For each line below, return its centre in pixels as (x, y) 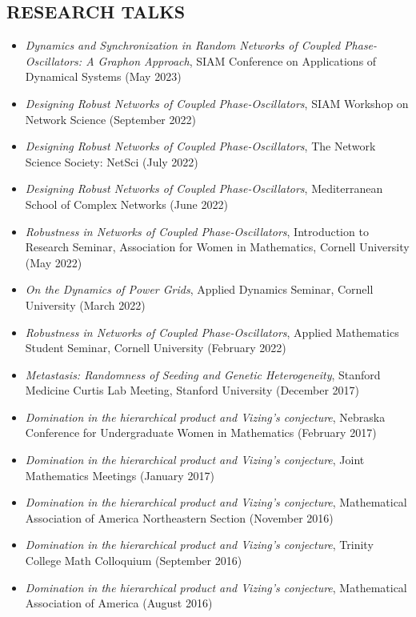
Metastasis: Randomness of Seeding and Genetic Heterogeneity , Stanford (203, 374)
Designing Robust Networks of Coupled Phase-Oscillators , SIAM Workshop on (217, 103)
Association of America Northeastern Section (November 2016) (179, 517)
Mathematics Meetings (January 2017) (120, 475)
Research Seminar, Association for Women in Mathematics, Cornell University (217, 247)
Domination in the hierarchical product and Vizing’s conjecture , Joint (195, 460)
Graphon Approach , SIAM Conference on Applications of (237, 60)
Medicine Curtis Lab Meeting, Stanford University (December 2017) (192, 390)
